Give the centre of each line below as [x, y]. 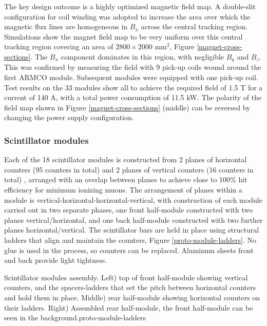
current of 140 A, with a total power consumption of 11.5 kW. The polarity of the [133, 97]
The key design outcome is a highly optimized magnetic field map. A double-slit [130, 6]
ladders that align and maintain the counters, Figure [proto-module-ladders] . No [130, 239]
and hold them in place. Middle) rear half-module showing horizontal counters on [132, 297]
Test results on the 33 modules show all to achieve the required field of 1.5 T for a [133, 87]
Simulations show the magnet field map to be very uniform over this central [123, 36]
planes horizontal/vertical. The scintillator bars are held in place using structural [132, 230]
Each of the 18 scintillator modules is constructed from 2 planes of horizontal [126, 159]
